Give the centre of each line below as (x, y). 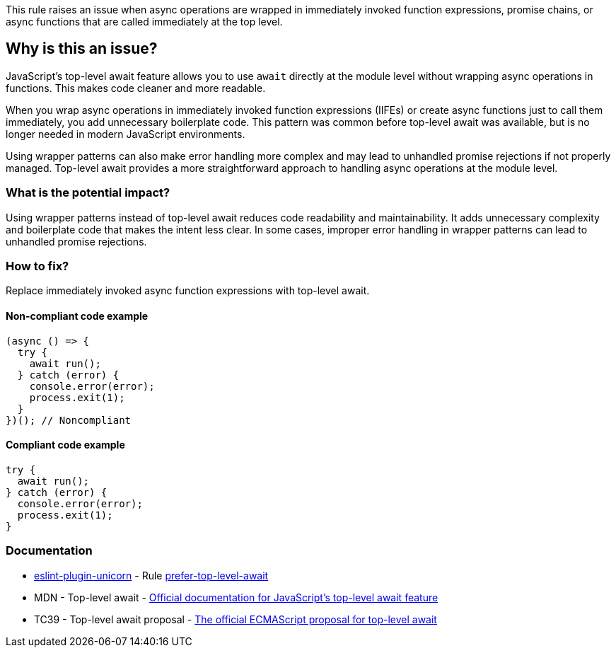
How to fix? (37, 266)
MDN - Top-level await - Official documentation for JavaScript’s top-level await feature (236, 597)
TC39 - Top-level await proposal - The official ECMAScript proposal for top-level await (236, 619)
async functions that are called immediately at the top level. (144, 22)
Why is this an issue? (82, 49)
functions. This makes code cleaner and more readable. (136, 88)
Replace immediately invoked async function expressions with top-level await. (188, 291)
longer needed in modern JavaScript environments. (126, 134)
